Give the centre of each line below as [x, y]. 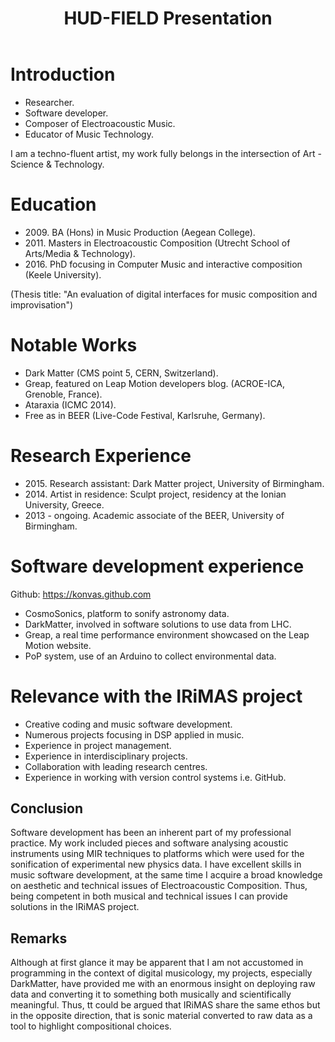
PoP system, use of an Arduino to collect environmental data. [150, 656]
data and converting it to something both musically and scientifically [151, 994]
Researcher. [49, 102]
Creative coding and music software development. [128, 724]
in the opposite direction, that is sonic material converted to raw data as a [161, 1016]
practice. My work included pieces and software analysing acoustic [149, 843]
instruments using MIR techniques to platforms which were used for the [157, 854]
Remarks [39, 938]
